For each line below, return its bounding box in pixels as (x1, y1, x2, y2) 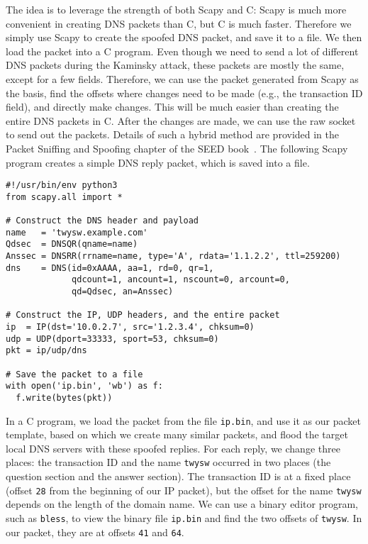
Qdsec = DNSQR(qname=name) (6, 239, 138, 250)
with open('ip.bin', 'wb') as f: (6, 381, 163, 392)
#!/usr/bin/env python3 (6, 180, 118, 191)
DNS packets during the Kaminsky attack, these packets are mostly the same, (6, 57, 345, 72)
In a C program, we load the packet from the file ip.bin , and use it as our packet (6, 413, 361, 428)
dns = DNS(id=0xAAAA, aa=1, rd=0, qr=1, (6, 262, 214, 273)
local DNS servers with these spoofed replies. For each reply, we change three (6, 440, 340, 455)
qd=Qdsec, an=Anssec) (72, 287, 174, 297)
